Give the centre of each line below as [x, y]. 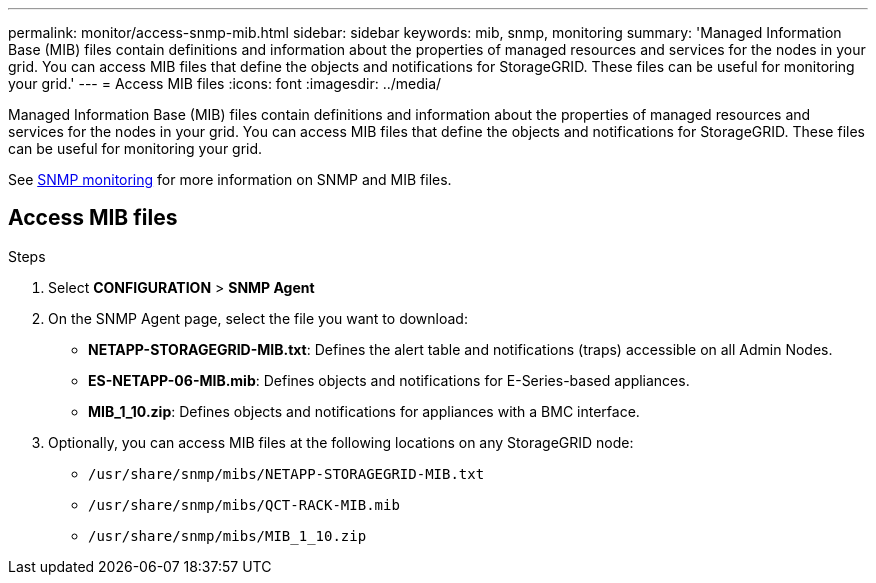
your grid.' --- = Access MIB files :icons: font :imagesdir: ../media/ [225, 83]
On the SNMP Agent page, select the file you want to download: [258, 318]
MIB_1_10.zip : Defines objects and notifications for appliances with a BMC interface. [364, 411]
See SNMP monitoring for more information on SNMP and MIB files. [230, 179]
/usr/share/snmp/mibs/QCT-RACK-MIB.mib [244, 504]
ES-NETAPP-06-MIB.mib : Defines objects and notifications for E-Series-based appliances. [389, 380]
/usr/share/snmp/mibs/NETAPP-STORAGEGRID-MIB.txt [286, 473]
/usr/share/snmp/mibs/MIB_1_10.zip [227, 535]
